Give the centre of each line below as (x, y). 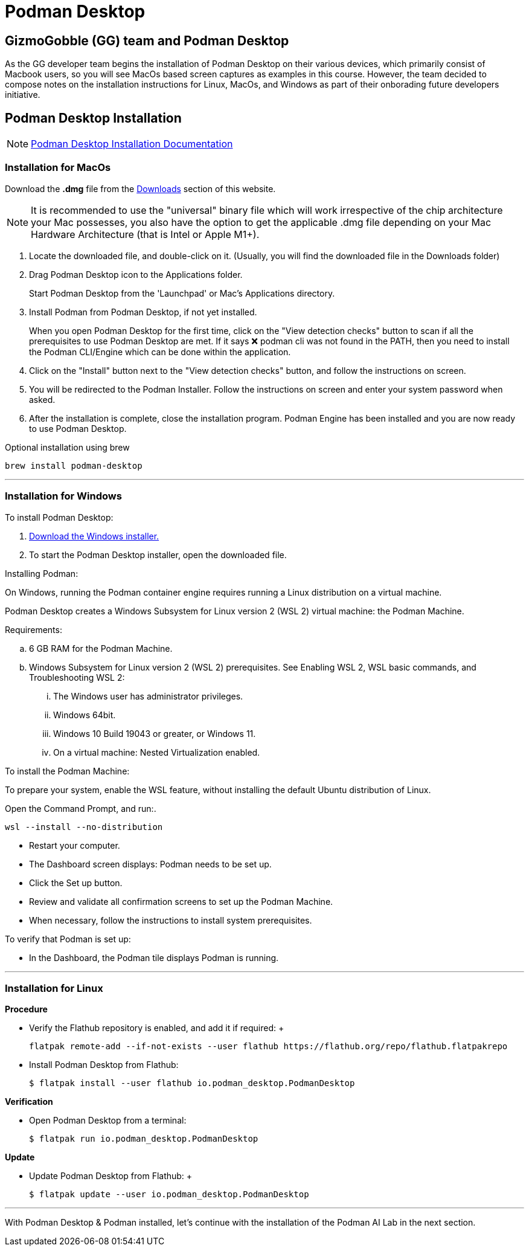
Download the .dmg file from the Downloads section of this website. (140, 188)
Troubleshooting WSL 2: (77, 677)
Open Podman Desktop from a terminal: (108, 1121)
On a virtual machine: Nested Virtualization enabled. (157, 752)
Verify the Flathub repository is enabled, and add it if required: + (157, 1028)
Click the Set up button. (76, 883)
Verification (29, 1102)
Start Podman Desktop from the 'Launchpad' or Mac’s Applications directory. (182, 293)
